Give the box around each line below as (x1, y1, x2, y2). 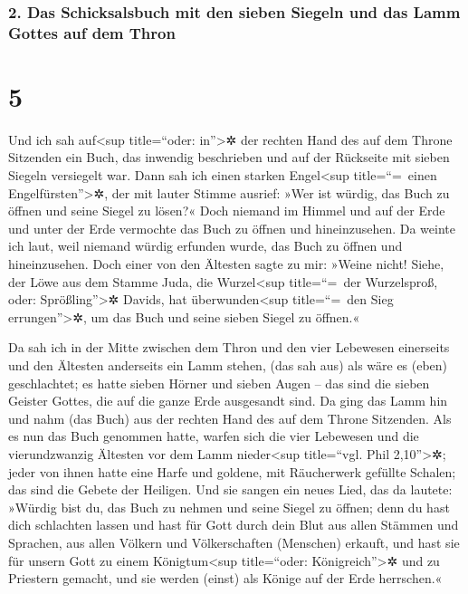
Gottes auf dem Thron (8, 21, 176, 43)
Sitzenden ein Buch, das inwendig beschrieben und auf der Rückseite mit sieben (8, 148, 450, 167)
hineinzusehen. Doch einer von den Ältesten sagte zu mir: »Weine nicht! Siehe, (8, 254, 444, 273)
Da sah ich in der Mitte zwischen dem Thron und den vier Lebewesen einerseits (8, 338, 450, 357)
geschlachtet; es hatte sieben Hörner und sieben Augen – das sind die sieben (8, 373, 430, 392)
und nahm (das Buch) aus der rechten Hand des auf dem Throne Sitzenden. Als (8, 408, 452, 427)
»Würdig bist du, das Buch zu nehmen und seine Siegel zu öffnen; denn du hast (8, 497, 450, 516)
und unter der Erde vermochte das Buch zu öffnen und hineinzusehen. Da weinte (8, 218, 456, 237)
